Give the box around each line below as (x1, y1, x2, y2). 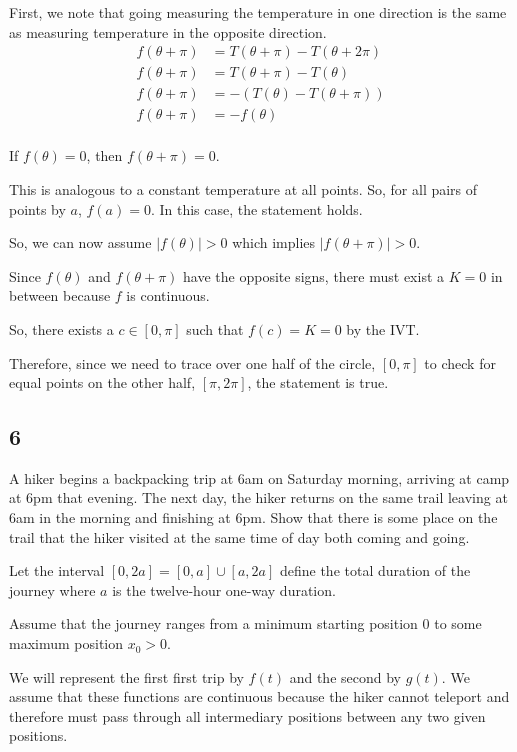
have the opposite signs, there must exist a (183, 265, 445, 286)
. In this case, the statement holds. (150, 198, 363, 219)
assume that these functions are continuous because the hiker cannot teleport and (9, 686, 510, 707)
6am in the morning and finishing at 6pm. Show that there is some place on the (9, 507, 498, 528)
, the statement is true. (247, 372, 389, 393)
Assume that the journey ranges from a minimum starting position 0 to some (9, 613, 482, 634)
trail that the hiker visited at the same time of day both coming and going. (9, 526, 470, 547)
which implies (232, 232, 316, 253)
